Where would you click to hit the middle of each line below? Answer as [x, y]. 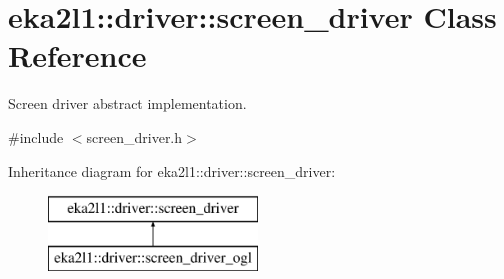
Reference [77, 55]
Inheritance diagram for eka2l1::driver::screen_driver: [172, 170]
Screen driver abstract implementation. [127, 103]
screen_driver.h [134, 136]
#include [36, 136]
